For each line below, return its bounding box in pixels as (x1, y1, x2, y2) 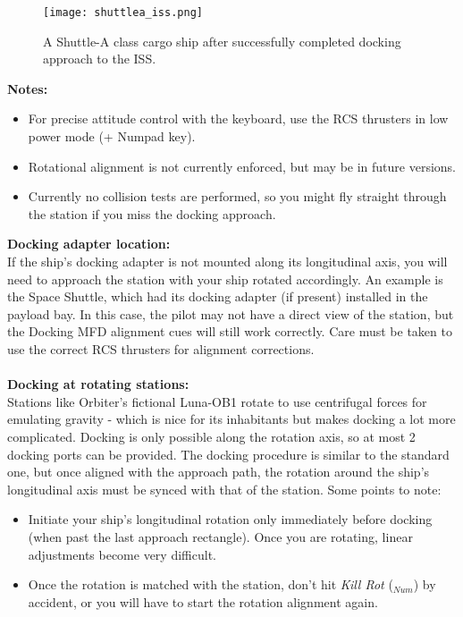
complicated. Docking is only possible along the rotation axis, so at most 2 (7, 427, 416, 445)
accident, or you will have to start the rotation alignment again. (28, 592, 378, 611)
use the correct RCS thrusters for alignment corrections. (7, 339, 315, 358)
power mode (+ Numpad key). (28, 127, 196, 146)
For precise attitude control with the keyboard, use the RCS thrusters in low (28, 109, 449, 128)
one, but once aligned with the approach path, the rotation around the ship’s (7, 462, 430, 481)
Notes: (7, 79, 48, 97)
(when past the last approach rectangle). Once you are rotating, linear (28, 527, 413, 545)
